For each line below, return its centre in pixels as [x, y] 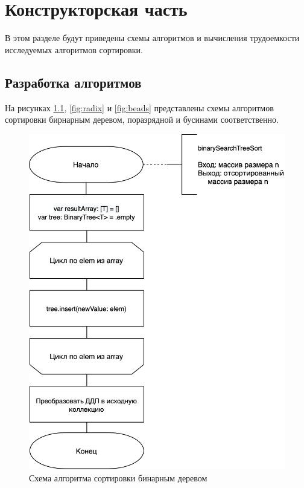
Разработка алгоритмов [73, 82]
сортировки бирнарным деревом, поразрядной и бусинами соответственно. [142, 119]
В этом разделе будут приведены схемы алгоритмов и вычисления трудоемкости [152, 38]
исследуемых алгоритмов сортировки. [74, 49]
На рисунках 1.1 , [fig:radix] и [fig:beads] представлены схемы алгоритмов [139, 107]
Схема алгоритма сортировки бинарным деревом [118, 477]
